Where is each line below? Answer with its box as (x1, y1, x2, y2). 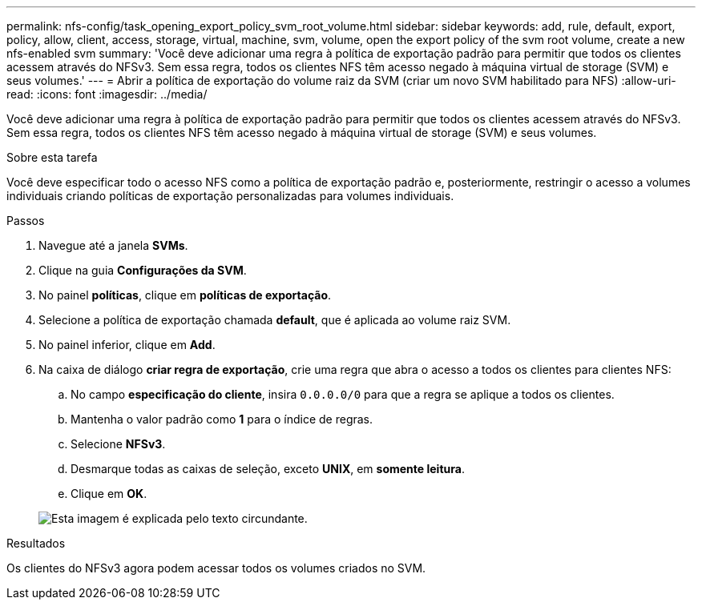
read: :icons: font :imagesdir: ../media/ (6, 87, 208, 101)
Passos (6, 214, 45, 227)
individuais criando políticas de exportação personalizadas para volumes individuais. (6, 189, 454, 203)
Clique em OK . (71, 487, 147, 500)
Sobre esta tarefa (6, 150, 98, 164)
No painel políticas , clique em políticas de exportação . (38, 288, 332, 302)
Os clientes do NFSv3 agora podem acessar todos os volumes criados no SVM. (6, 561, 426, 575)
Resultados (6, 536, 66, 550)
